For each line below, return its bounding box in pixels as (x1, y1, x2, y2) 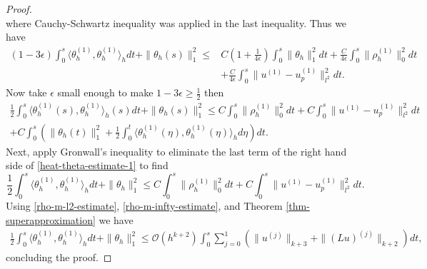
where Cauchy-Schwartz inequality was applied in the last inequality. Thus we (6, 15, 347, 30)
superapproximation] (6, 212, 96, 227)
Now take (6, 85, 47, 100)
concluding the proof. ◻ (6, 250, 112, 265)
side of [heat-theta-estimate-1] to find (6, 158, 169, 173)
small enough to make (57, 85, 154, 100)
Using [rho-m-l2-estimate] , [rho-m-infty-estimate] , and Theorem (6, 198, 283, 213)
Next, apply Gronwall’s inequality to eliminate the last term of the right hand (6, 143, 347, 158)
